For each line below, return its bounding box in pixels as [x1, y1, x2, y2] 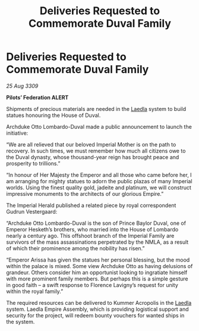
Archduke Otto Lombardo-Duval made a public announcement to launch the [6, 123, 192, 130]
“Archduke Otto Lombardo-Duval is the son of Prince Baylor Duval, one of [6, 219, 186, 227]
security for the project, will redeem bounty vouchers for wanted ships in [6, 311, 185, 319]
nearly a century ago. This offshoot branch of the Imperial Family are [6, 232, 175, 239]
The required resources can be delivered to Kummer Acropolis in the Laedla [6, 299, 192, 306]
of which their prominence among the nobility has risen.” [6, 244, 145, 252]
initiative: [6, 129, 29, 136]
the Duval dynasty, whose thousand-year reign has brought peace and [6, 153, 179, 161]
